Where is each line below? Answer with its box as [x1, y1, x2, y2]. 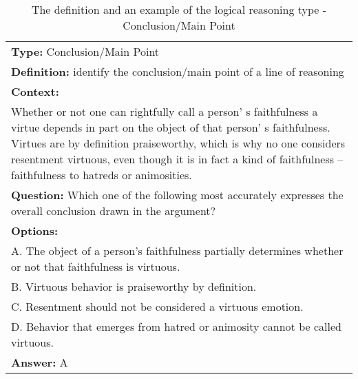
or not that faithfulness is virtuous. [11, 258, 180, 274]
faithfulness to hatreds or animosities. [11, 167, 192, 183]
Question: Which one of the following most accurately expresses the [11, 187, 344, 203]
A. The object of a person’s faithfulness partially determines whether [11, 243, 344, 258]
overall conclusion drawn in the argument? [11, 203, 216, 218]
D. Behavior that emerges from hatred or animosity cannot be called [11, 318, 341, 334]
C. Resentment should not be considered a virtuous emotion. [11, 298, 304, 314]
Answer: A [11, 354, 68, 370]
